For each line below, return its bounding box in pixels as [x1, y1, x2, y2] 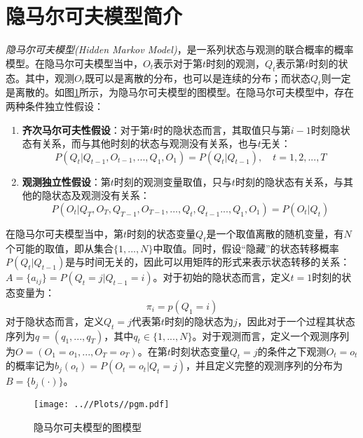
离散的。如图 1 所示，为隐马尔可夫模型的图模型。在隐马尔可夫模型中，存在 [15, 85, 354, 100]
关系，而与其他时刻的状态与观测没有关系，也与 [41, 136, 258, 151]
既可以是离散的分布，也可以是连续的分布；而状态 [85, 70, 311, 85]
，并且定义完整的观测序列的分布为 [186, 358, 343, 373]
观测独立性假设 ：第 [22, 174, 111, 189]
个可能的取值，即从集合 [6, 240, 114, 255]
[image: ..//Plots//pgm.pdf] [34, 399, 170, 409]
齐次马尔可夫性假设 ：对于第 [22, 122, 150, 137]
